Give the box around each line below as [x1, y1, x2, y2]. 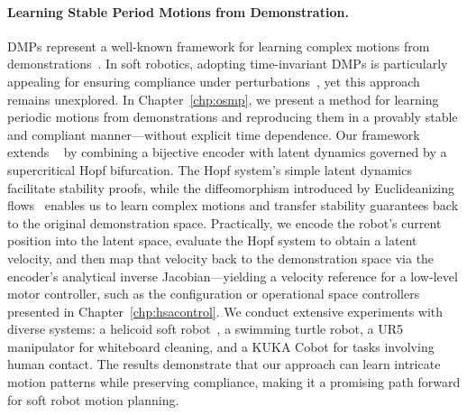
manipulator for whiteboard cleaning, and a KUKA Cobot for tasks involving [7, 337, 435, 355]
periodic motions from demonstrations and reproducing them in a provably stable [7, 107, 458, 126]
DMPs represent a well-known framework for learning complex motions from [7, 36, 430, 55]
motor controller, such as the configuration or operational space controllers [7, 284, 420, 303]
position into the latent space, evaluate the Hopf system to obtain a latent [7, 231, 417, 250]
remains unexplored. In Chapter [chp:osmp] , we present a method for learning [7, 89, 439, 108]
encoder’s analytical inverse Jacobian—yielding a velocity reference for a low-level [7, 266, 458, 285]
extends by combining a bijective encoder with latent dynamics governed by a [7, 143, 447, 161]
